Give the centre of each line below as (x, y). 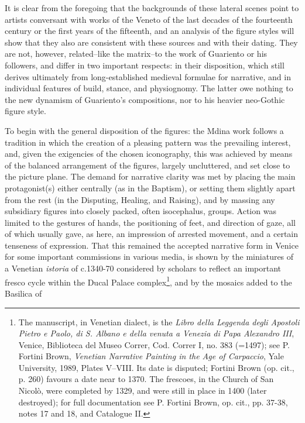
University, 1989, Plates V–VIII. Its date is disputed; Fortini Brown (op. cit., (156, 367)
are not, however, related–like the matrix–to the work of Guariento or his (136, 54)
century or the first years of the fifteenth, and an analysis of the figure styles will (150, 31)
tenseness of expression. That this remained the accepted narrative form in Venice (152, 245)
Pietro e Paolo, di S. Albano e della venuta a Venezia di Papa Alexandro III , (156, 333)
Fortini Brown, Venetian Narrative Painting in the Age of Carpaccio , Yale (151, 356)
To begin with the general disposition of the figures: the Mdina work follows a (144, 130)
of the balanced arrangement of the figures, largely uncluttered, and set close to (148, 165)
